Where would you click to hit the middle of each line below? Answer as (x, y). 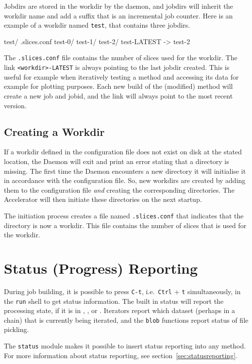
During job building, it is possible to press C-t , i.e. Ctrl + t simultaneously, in (122, 291)
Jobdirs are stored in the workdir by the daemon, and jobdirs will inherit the (118, 6)
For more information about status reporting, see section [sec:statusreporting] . (121, 355)
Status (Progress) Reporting (101, 268)
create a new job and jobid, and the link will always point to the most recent (118, 95)
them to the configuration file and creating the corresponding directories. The (119, 190)
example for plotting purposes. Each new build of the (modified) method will (118, 86)
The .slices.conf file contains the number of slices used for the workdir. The (121, 58)
